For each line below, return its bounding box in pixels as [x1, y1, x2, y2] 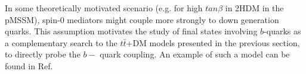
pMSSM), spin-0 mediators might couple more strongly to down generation [5, 13, 279, 25]
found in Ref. [5, 59, 53, 72]
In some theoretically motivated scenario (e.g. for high [5, 2, 203, 14]
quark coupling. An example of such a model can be [100, 48, 290, 60]
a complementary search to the [5, 36, 118, 49]
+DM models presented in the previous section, [126, 36, 300, 49]
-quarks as [264, 25, 301, 37]
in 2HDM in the [225, 2, 284, 14]
